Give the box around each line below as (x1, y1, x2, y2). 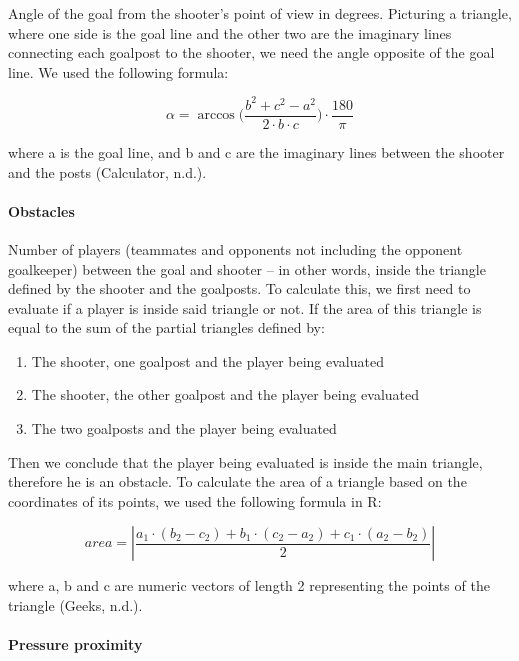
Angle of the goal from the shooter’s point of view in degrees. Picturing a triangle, (8, 3, 512, 23)
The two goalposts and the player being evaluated (31, 418, 337, 439)
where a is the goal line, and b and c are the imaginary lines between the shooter (8, 141, 505, 162)
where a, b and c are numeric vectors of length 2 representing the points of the (8, 575, 490, 596)
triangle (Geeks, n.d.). (8, 595, 143, 616)
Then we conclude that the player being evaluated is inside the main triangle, (8, 451, 483, 472)
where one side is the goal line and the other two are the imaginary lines (8, 22, 452, 43)
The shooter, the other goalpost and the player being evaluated (31, 384, 420, 405)
